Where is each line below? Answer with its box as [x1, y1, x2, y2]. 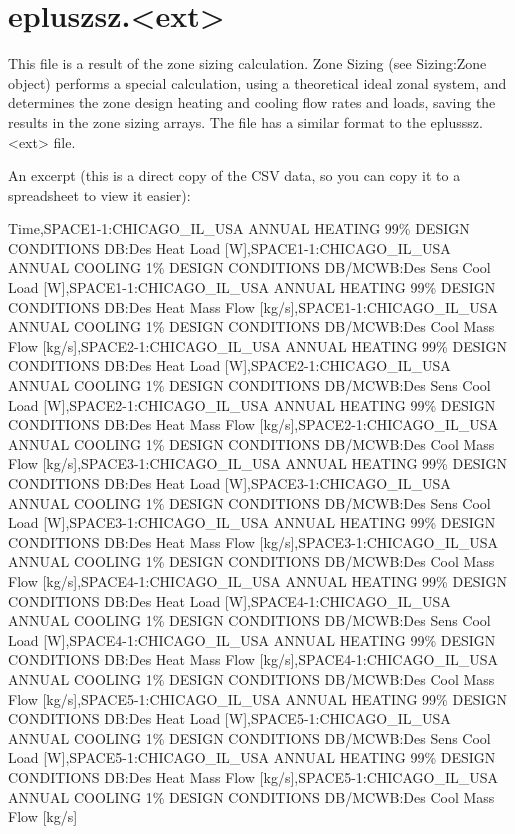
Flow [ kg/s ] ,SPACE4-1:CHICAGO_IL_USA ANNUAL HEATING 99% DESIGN [8, 570, 507, 591]
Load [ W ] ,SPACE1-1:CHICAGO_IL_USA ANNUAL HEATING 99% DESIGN [8, 277, 496, 298]
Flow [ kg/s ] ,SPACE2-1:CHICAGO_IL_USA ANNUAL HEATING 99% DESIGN [8, 335, 507, 356]
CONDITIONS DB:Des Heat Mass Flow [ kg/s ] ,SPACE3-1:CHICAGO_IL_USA [8, 531, 499, 552]
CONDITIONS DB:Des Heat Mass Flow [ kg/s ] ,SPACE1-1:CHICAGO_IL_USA [8, 296, 499, 317]
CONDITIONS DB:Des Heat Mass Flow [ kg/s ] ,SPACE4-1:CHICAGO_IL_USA [8, 649, 499, 670]
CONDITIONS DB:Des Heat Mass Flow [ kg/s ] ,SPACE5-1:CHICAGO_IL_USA [8, 766, 499, 787]
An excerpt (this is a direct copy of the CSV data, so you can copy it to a [8, 165, 461, 186]
